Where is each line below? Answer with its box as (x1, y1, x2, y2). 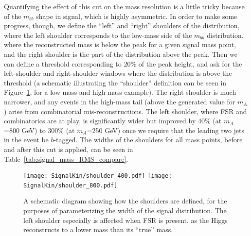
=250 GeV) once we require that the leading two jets (87, 125, 245, 135)
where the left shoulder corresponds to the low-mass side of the (4, 30, 192, 40)
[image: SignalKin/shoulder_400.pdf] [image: (23, 172, 172, 180)
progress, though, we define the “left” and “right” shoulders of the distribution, (4, 20, 240, 31)
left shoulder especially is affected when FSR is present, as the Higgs (23, 215, 228, 225)
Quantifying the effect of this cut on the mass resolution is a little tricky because (4, 1, 245, 11)
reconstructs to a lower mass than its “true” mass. (23, 224, 173, 235)
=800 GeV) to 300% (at (4, 125, 75, 135)
